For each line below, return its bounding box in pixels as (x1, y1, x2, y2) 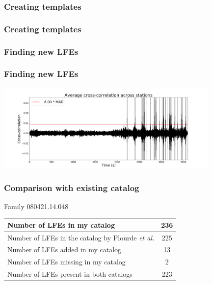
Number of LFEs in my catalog (7, 219, 115, 230)
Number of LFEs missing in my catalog (7, 257, 126, 267)
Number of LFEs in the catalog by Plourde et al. (7, 232, 155, 242)
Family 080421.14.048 (4, 201, 69, 211)
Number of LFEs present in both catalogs (7, 269, 132, 279)
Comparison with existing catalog (4, 182, 139, 194)
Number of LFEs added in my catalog (7, 244, 122, 255)
